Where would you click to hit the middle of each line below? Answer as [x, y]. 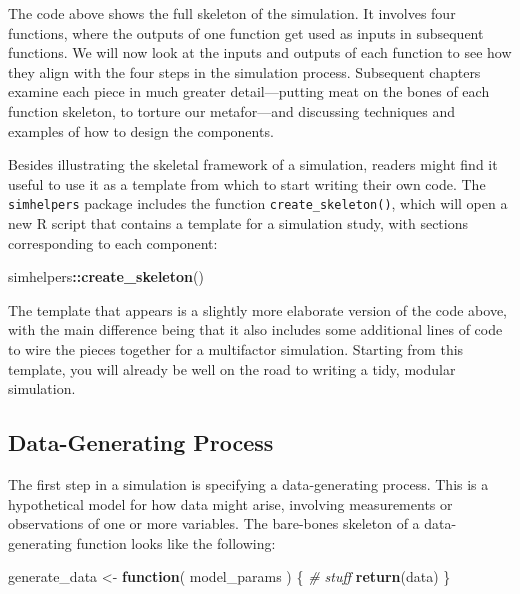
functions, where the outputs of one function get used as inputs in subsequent [246, 32]
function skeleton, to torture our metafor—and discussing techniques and [232, 110]
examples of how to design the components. [141, 130]
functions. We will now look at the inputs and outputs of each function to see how [260, 52]
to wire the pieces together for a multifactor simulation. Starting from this [236, 348]
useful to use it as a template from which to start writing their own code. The [247, 183]
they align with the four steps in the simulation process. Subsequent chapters [244, 71]
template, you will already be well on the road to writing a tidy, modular [232, 368]
